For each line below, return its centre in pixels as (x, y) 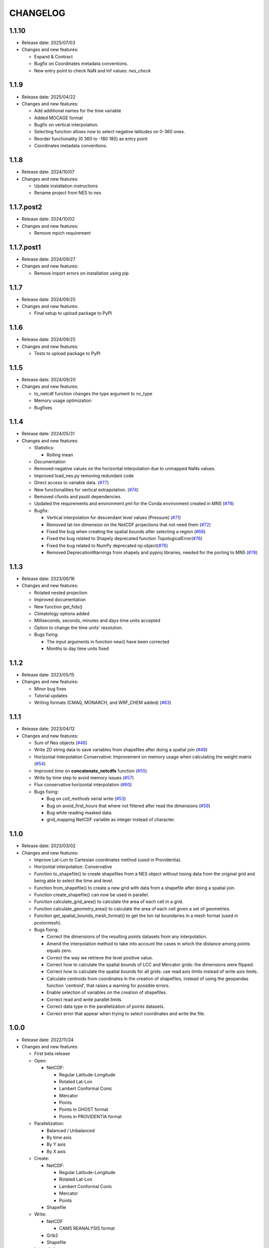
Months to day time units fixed (78, 648)
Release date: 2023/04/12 (48, 729)
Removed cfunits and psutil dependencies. (78, 496)
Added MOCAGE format (59, 118)
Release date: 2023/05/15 (48, 674)
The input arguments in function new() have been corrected (108, 641)
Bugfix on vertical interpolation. (66, 125)
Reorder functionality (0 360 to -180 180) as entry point (91, 139)
